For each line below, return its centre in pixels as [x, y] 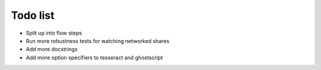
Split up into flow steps [54, 33]
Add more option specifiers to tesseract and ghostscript [94, 57]
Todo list [33, 15]
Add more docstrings [52, 49]
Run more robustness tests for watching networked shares [97, 41]
